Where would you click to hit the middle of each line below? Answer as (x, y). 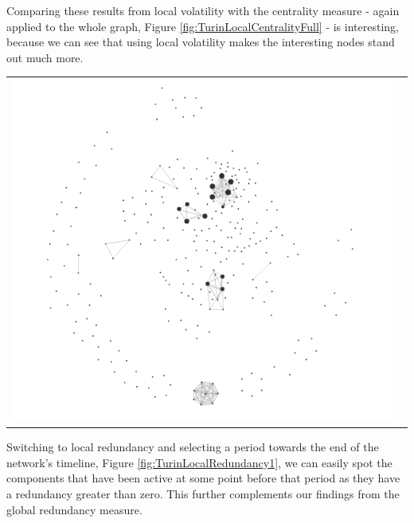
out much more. (45, 57)
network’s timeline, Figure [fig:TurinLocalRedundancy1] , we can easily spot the (199, 462)
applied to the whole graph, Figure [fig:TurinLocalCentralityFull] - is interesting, (203, 26)
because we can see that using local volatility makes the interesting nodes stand (201, 42)
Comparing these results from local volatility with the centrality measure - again (203, 10)
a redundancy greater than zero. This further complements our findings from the (203, 494)
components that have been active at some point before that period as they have (203, 478)
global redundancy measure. (74, 509)
